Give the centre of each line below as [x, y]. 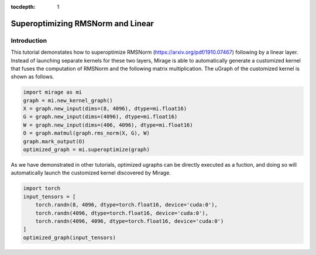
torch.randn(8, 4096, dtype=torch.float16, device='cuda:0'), [126, 205]
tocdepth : [23, 7]
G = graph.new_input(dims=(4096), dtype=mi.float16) [100, 117]
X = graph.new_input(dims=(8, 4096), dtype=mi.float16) [105, 109]
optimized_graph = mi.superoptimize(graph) [87, 150]
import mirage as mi [52, 92]
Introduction [29, 40]
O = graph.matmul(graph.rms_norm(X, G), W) [87, 133]
